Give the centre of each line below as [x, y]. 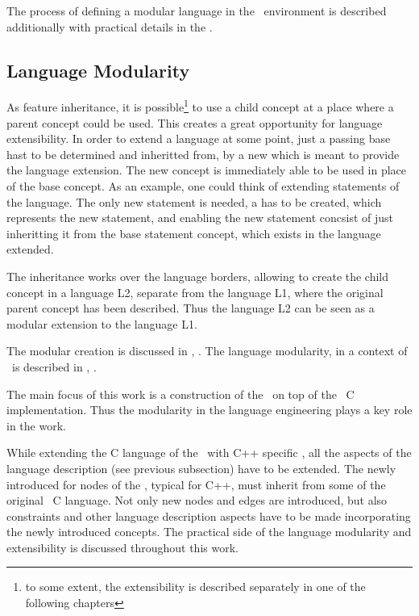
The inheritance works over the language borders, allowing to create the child [198, 276]
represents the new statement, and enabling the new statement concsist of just [200, 218]
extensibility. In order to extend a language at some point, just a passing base [199, 138]
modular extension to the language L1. [102, 323]
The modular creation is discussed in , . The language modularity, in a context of [207, 351]
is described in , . [54, 366]
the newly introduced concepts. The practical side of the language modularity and [209, 532]
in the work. [36, 425]
